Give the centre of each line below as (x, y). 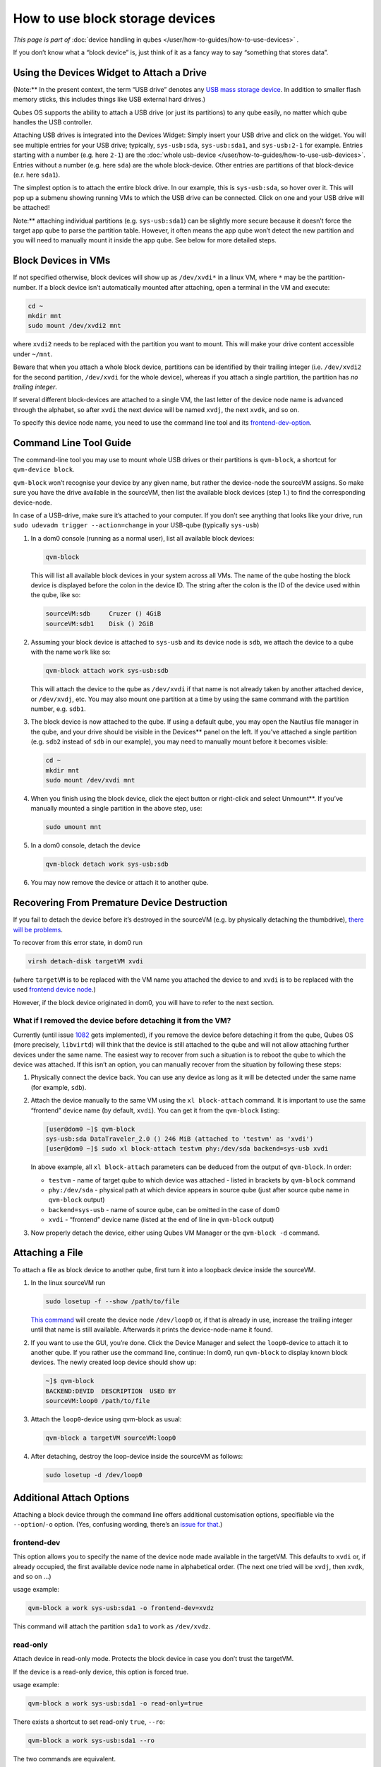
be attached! (31, 208)
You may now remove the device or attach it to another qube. (120, 883)
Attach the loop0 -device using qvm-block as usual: (106, 1419)
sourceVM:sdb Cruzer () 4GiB (103, 614)
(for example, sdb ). (59, 1087)
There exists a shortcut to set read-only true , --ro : (89, 1722)
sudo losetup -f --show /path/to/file (113, 1301)
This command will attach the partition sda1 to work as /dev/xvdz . (112, 1626)
